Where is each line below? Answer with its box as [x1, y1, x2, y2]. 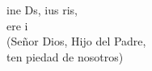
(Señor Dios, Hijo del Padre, [6, 33, 146, 49]
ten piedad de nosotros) [6, 48, 124, 65]
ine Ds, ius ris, [6, 2, 78, 18]
